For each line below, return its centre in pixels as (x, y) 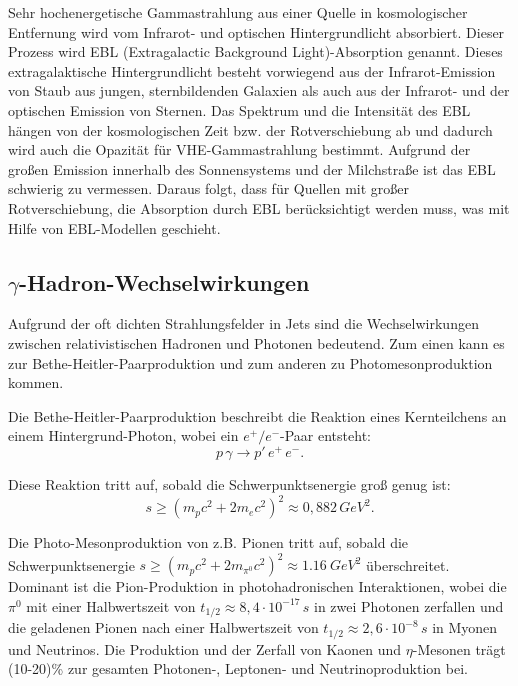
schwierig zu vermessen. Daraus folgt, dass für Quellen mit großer (209, 188)
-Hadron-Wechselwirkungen (164, 281)
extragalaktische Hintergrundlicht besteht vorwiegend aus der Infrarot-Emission (252, 70)
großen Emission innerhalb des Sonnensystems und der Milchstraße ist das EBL (252, 168)
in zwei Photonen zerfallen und (409, 605)
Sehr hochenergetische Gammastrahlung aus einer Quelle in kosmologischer (238, 12)
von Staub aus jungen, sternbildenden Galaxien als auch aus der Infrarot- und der (259, 90)
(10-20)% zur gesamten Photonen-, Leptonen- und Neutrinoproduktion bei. (238, 668)
